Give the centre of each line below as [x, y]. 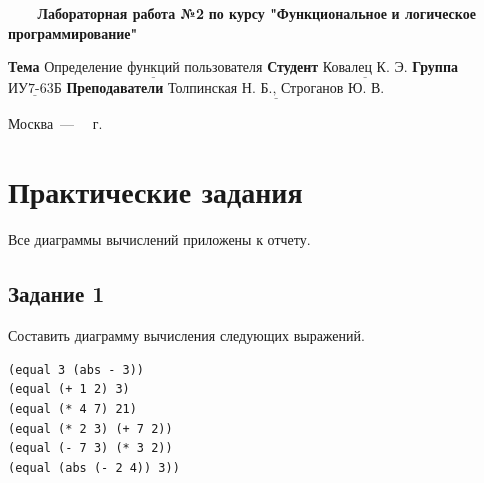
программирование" [73, 32]
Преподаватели [115, 87]
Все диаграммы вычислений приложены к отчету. [159, 239]
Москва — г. [55, 122]
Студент [293, 66]
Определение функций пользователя [153, 68]
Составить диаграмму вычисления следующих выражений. [186, 335]
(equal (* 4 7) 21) [72, 408]
